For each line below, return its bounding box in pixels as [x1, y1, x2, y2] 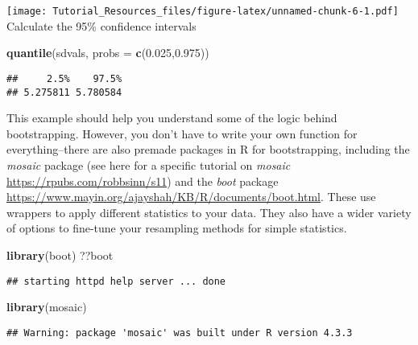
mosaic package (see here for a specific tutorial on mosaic [6, 156, 291, 173]
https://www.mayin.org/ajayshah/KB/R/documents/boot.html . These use [6, 188, 376, 205]
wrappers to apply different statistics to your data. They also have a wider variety [6, 203, 412, 220]
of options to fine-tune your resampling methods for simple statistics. [6, 220, 347, 236]
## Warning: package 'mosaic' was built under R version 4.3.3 [6, 327, 353, 339]
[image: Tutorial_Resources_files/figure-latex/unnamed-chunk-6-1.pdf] [6, 6, 399, 17]
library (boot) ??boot [6, 246, 114, 263]
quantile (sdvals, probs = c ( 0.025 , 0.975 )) [6, 44, 209, 61]
